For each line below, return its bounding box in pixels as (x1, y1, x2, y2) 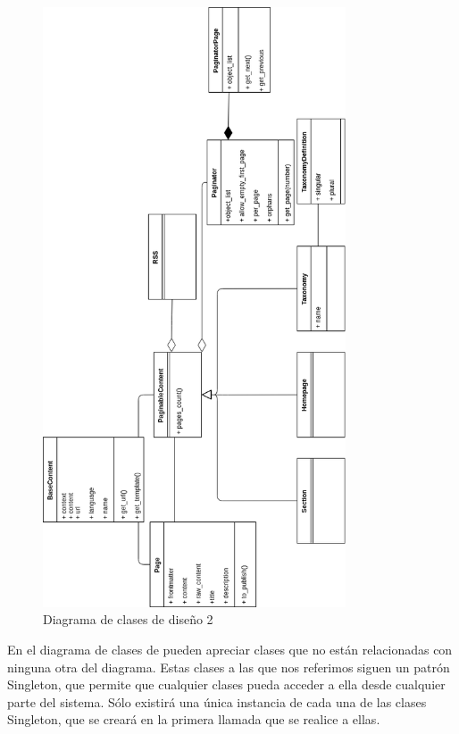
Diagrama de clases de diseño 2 (43, 610, 213, 629)
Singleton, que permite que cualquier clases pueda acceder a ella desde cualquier (7, 675, 446, 694)
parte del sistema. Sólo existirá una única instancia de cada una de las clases (7, 692, 427, 711)
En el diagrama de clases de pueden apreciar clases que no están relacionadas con (7, 640, 453, 658)
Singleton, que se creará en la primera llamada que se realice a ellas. (7, 710, 380, 729)
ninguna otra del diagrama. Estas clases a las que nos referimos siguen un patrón (7, 657, 450, 676)
